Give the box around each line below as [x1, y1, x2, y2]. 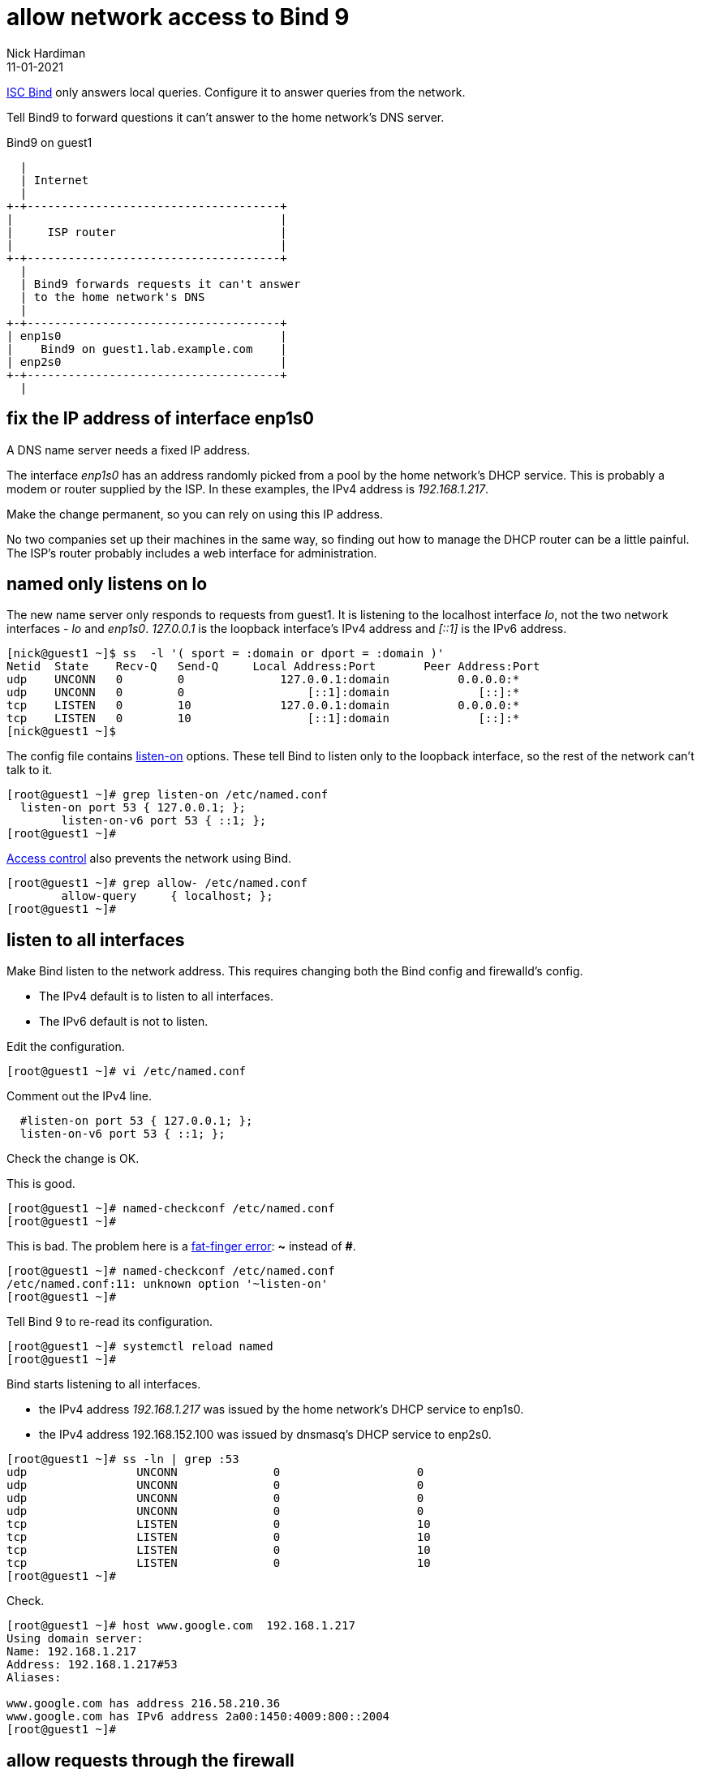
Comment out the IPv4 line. [6, 1089, 153, 1104]
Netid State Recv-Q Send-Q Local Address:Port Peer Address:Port [6, 660, 540, 674]
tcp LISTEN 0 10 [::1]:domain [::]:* [6, 712, 520, 725]
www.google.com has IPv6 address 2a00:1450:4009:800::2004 [6, 1710, 390, 1724]
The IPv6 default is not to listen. [39, 1014, 209, 1029]
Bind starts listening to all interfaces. [6, 1377, 201, 1392]
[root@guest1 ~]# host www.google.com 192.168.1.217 [6, 1619, 355, 1633]
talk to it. [6, 763, 53, 777]
